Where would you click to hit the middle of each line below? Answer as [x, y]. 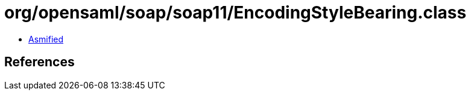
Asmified [46, 39]
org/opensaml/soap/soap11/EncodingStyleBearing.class [235, 13]
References [40, 62]
